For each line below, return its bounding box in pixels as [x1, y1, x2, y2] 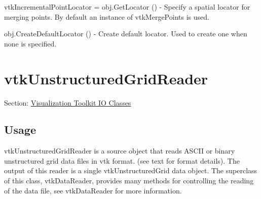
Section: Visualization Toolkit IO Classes [4, 97, 131, 108]
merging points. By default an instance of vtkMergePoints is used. [4, 11, 209, 22]
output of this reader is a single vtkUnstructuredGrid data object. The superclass [4, 165, 257, 176]
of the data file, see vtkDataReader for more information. [4, 185, 182, 195]
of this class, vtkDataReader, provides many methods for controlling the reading [4, 175, 254, 186]
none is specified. [4, 38, 57, 48]
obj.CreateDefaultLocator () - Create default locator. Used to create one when [4, 28, 247, 39]
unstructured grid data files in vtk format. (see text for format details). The [4, 155, 240, 166]
